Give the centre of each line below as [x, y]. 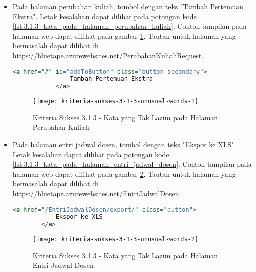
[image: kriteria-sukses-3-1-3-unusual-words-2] [115, 240]
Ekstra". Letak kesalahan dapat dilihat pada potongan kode [104, 16]
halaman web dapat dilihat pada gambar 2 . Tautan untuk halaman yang [124, 174]
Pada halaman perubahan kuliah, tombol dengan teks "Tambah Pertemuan [128, 6]
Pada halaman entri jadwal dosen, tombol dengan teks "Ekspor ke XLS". [124, 144]
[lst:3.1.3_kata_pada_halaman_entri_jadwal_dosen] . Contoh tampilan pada [132, 164]
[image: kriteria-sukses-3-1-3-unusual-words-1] [115, 101]
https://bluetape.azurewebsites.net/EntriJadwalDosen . [97, 193]
